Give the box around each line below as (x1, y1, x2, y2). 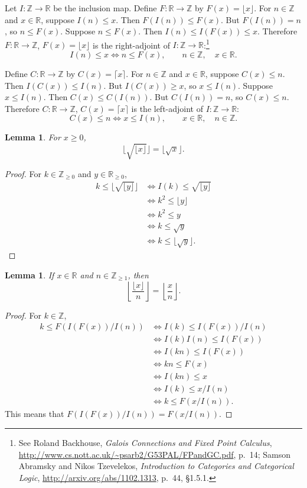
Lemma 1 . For (5, 131, 61, 143)
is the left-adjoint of (131, 102, 204, 114)
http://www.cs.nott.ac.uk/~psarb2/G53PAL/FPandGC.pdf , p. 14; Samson (18, 448, 291, 460)
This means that (5, 407, 64, 420)
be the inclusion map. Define (53, 2, 157, 14)
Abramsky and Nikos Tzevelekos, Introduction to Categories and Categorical (18, 460, 294, 472)
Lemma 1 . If (5, 268, 54, 281)
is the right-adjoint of (93, 38, 170, 51)
